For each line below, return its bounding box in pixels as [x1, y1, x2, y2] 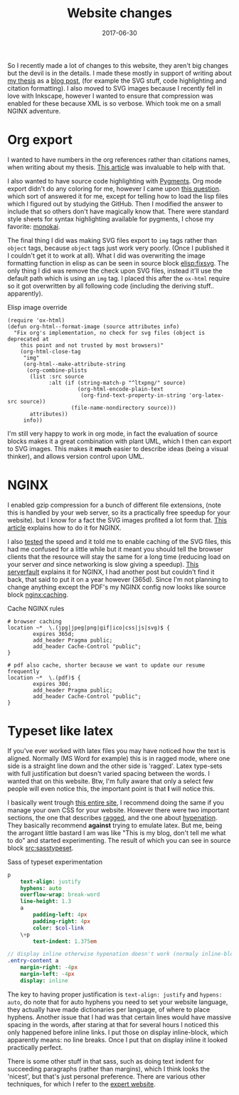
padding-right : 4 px [33, 917, 91, 925]
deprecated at [7, 335, 50, 343]
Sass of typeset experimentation [7, 857, 103, 866]
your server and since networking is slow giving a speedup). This [7, 560, 199, 568]
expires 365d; [33, 630, 75, 637]
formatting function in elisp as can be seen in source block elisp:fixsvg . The [7, 258, 229, 267]
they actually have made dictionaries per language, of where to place [7, 1005, 211, 1014]
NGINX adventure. [7, 106, 61, 115]
